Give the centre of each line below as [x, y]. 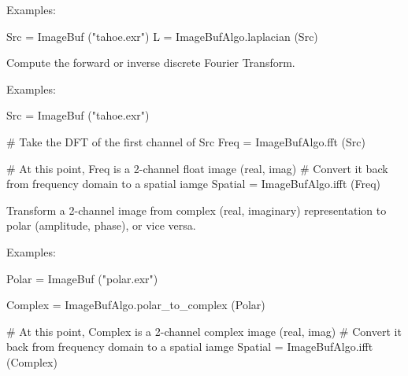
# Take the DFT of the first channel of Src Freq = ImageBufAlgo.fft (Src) [186, 141]
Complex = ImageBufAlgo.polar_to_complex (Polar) [136, 305]
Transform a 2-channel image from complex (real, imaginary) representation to [197, 210]
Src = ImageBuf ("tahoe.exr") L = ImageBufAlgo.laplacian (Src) [162, 36]
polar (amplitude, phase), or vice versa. [101, 225]
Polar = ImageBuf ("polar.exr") [82, 278]
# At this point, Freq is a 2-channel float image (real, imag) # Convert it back [197, 168]
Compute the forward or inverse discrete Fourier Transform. [151, 63]
